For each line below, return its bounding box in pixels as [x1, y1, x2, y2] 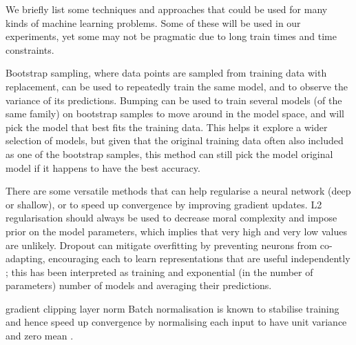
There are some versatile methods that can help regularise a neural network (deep [6, 184, 351, 198]
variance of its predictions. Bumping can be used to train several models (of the [6, 92, 342, 107]
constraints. [6, 42, 54, 57]
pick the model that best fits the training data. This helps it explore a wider [6, 119, 328, 134]
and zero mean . [6, 328, 74, 343]
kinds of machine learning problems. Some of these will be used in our [6, 15, 301, 30]
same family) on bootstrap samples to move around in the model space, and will [6, 106, 345, 121]
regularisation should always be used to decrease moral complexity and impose [6, 210, 337, 225]
